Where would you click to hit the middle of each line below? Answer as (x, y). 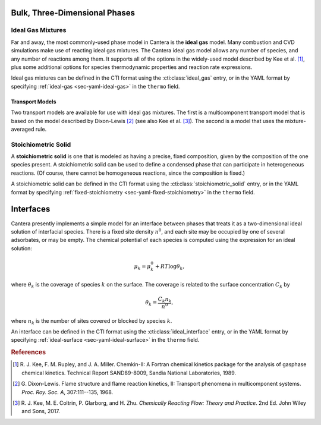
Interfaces (31, 209)
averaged (23, 129)
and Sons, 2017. (41, 411)
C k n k (165, 300)
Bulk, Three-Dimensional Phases (73, 13)
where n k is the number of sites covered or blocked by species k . (92, 321)
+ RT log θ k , (170, 267)
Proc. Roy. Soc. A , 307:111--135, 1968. (67, 392)
